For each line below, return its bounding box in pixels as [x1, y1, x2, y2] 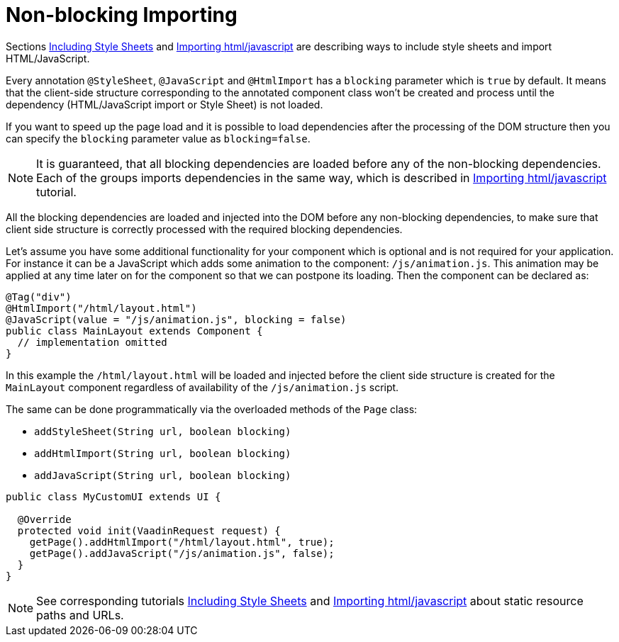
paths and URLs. [36, 607, 124, 622]
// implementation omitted [17, 336, 167, 348]
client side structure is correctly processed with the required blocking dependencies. [6, 223, 403, 235]
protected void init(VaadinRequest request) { [17, 524, 281, 536]
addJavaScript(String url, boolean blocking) [34, 469, 291, 481]
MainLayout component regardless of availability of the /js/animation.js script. [6, 381, 399, 393]
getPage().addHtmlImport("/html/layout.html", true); [29, 536, 335, 548]
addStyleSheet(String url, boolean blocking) [34, 425, 291, 437]
